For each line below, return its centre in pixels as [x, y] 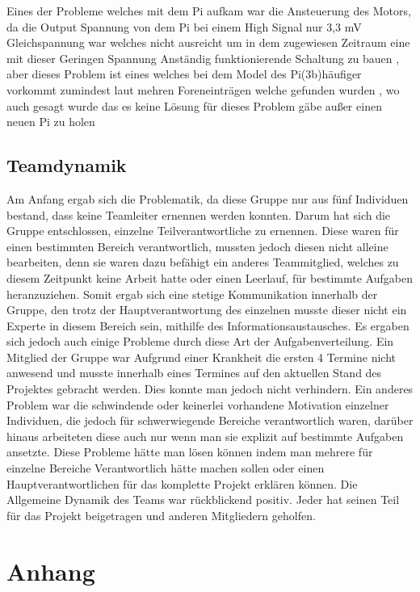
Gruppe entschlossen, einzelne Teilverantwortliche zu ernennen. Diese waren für [203, 231]
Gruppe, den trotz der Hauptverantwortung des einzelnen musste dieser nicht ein [207, 310]
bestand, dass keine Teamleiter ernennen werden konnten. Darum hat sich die [199, 214]
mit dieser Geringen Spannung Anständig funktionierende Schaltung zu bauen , [203, 58]
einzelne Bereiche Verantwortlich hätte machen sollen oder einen [166, 468]
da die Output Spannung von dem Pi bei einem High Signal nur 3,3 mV [184, 26]
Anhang [51, 571]
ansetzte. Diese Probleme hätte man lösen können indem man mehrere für [190, 452]
